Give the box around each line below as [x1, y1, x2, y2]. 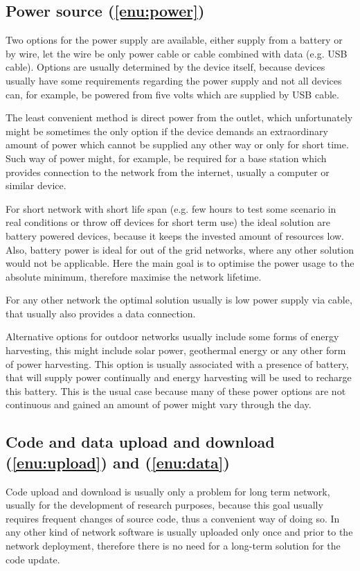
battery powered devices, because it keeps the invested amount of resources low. [6, 228, 344, 243]
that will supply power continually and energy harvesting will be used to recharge [6, 370, 352, 385]
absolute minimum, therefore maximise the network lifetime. [6, 269, 262, 283]
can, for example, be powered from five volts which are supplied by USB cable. [6, 87, 339, 101]
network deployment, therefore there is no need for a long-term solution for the [6, 538, 341, 553]
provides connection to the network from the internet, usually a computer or [6, 164, 330, 179]
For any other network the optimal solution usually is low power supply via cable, [6, 292, 352, 307]
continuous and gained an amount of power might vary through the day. [6, 397, 312, 412]
